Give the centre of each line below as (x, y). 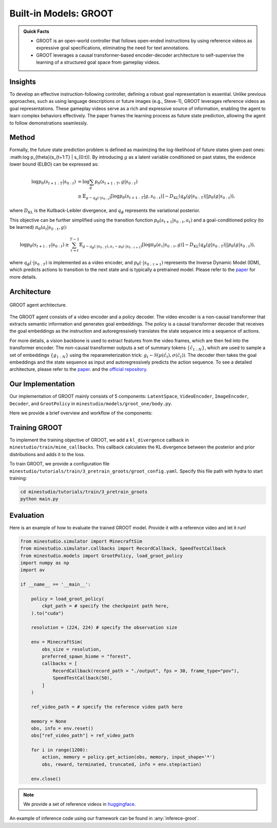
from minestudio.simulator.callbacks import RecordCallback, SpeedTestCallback (123, 548)
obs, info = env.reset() (62, 728)
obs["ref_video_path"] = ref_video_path (83, 736)
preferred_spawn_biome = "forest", (87, 656)
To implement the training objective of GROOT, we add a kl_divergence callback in (99, 440)
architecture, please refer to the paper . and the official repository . (78, 369)
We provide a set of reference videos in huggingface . (80, 804)
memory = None (49, 721)
